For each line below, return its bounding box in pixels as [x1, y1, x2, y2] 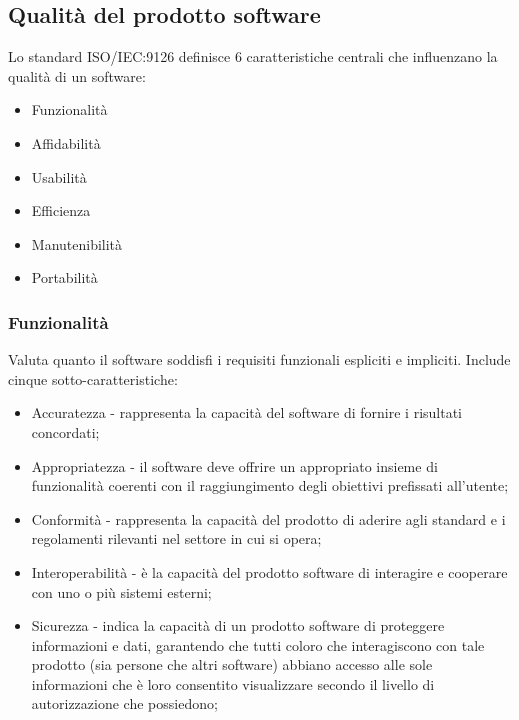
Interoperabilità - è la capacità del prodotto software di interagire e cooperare [31, 561, 508, 582]
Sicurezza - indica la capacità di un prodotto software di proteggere [31, 615, 445, 636]
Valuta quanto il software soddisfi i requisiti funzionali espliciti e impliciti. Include [8, 349, 511, 370]
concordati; [31, 421, 100, 442]
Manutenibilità [31, 233, 123, 254]
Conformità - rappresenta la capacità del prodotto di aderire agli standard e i [31, 508, 506, 529]
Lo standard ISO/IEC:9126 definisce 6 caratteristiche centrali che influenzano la [8, 46, 498, 67]
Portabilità [31, 267, 98, 288]
